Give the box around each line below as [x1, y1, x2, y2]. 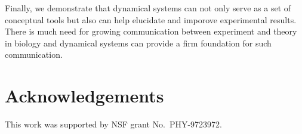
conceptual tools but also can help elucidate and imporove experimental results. [5, 13, 297, 26]
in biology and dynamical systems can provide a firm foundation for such [5, 36, 272, 49]
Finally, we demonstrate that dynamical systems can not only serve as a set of [5, 2, 291, 14]
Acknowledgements [5, 83, 164, 108]
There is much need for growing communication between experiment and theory [5, 25, 297, 38]
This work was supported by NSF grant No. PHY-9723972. [5, 118, 222, 130]
